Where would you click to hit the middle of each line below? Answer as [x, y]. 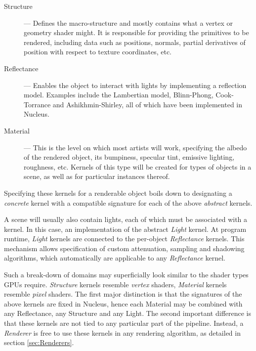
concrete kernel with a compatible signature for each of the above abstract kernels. [128, 202]
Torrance [37, 104]
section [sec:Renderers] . [39, 342]
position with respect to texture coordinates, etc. [98, 52]
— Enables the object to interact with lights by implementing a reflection [135, 85]
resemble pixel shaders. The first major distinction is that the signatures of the [123, 294]
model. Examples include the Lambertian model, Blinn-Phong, [119, 95]
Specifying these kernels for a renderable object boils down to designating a [118, 193]
